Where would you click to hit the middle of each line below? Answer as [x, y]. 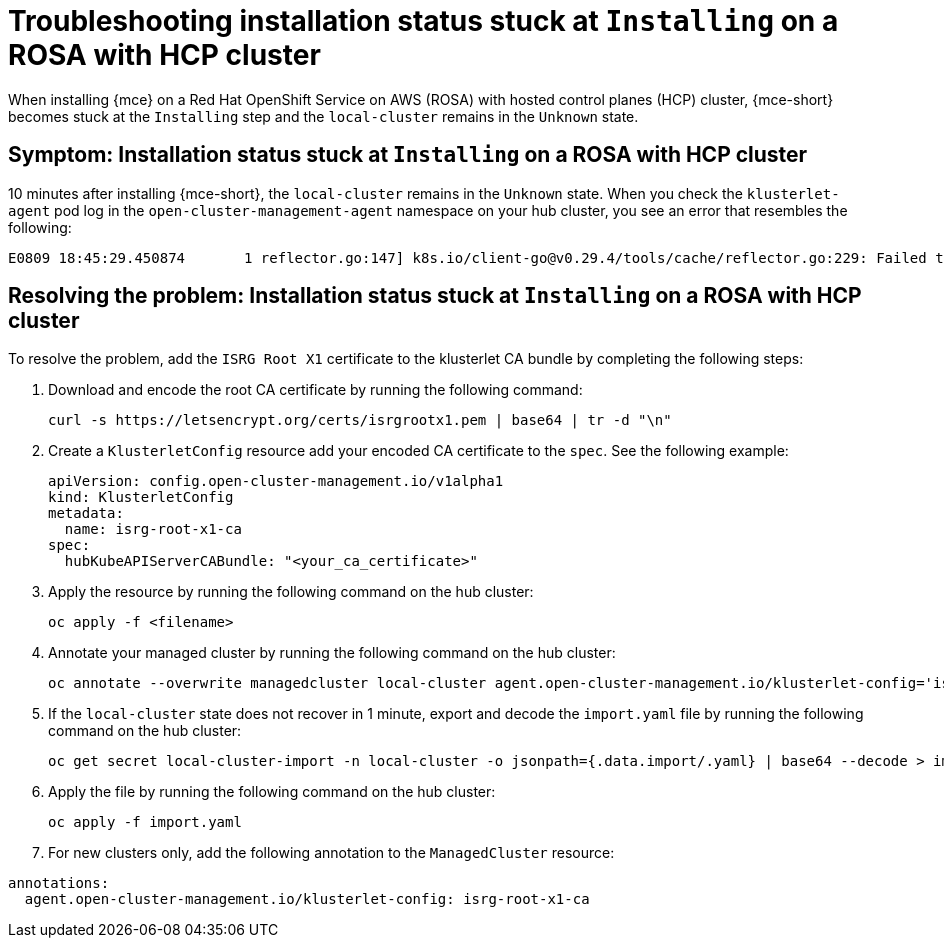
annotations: [59, 883]
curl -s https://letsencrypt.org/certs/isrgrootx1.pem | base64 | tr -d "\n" [360, 420]
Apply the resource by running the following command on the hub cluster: [291, 592]
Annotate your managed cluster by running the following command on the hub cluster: [332, 653]
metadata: [86, 513]
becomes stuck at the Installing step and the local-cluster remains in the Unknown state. [323, 116]
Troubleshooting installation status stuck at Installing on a [423, 21]
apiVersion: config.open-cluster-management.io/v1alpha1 [276, 481]
